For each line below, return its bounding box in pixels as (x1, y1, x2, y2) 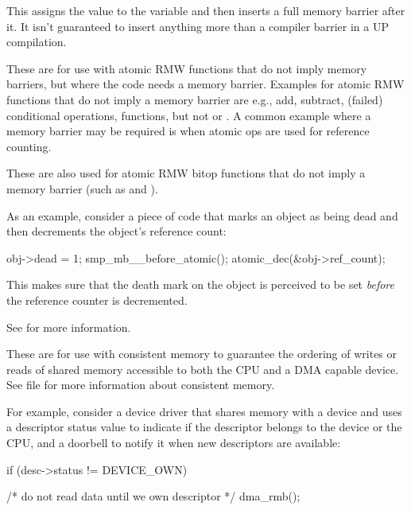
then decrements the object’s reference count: (6, 223, 227, 239)
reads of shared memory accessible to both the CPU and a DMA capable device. (6, 360, 399, 377)
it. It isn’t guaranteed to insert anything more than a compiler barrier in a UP (6, 18, 389, 34)
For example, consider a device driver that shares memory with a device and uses (6, 403, 402, 419)
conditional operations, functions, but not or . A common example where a (6, 107, 371, 123)
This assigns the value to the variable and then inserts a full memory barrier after (6, 2, 405, 18)
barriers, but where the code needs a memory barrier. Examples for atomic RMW (6, 76, 405, 92)
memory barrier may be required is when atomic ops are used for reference (6, 123, 370, 139)
